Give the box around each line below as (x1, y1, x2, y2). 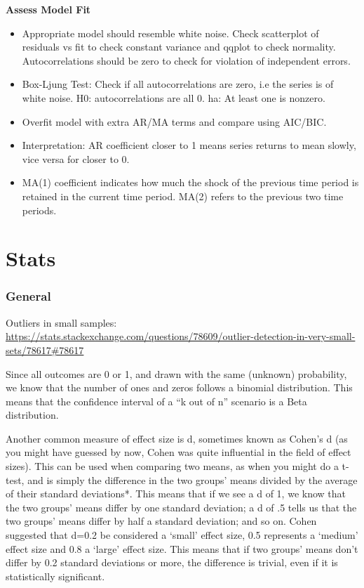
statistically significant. (6, 568, 105, 583)
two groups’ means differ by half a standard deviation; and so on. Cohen (6, 514, 317, 528)
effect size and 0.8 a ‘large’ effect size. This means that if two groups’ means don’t (6, 541, 358, 556)
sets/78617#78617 (6, 342, 84, 357)
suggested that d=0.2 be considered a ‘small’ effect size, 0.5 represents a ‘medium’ (6, 528, 358, 542)
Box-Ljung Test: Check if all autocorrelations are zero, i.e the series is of (22, 77, 334, 91)
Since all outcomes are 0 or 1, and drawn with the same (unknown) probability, (6, 366, 347, 381)
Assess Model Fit (6, 2, 91, 16)
